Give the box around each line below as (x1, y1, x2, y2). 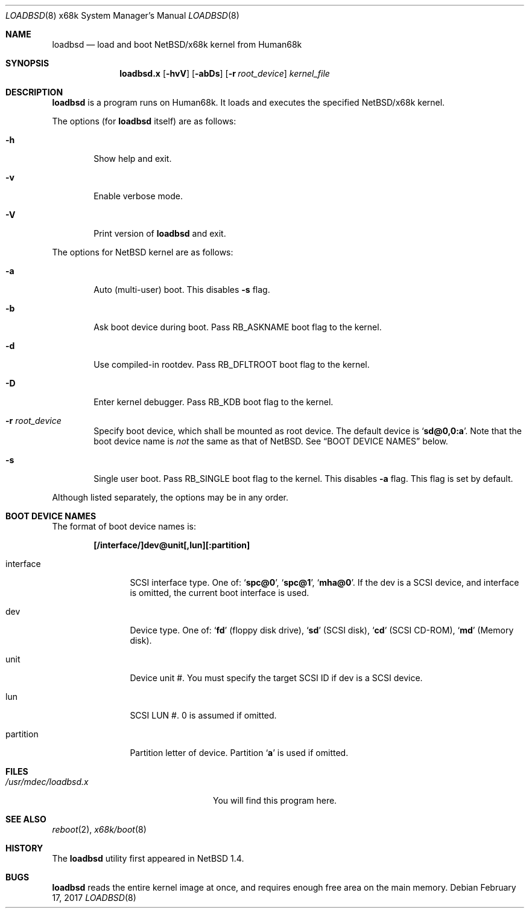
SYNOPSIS (5, 58, 49, 68)
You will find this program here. (213, 795, 337, 806)
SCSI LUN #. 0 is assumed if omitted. (130, 710, 277, 720)
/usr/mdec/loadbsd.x (5, 777, 89, 787)
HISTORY (5, 843, 43, 853)
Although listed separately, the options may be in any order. (52, 492, 289, 502)
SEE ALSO (5, 814, 46, 824)
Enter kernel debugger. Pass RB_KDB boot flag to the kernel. (93, 397, 334, 407)
